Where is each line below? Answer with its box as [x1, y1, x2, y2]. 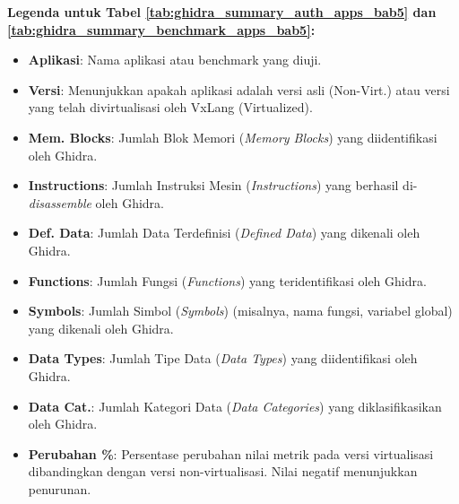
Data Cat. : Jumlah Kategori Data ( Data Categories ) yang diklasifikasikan [28, 396, 442, 415]
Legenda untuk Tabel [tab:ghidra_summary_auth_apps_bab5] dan [7, 3, 437, 21]
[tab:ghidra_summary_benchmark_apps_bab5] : [7, 20, 316, 39]
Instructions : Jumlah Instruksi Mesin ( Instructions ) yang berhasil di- [28, 176, 418, 195]
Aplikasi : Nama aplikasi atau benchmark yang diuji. [28, 50, 322, 69]
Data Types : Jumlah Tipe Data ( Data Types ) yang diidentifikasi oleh [28, 349, 418, 368]
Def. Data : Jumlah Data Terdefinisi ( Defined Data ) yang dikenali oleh [28, 223, 420, 242]
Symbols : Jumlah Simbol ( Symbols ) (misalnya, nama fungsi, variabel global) [28, 301, 453, 320]
